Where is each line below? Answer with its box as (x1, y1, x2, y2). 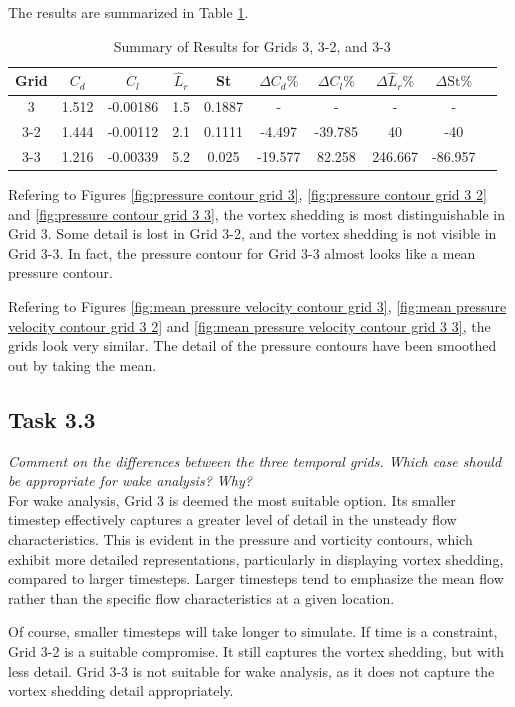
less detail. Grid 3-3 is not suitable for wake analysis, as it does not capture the (8, 660, 495, 681)
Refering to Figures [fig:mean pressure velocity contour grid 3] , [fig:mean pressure (8, 296, 507, 316)
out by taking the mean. (8, 354, 157, 375)
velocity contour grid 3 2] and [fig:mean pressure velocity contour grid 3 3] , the (8, 315, 491, 336)
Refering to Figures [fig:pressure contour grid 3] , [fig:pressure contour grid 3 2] (8, 184, 487, 205)
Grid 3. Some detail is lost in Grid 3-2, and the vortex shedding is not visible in (8, 223, 497, 244)
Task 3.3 (8, 403, 96, 434)
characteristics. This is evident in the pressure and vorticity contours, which (8, 528, 473, 549)
